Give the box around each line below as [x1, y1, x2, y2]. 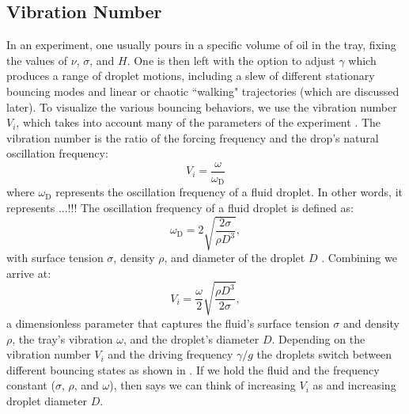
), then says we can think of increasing [109, 377, 296, 393]
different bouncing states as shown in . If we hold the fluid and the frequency [6, 361, 380, 378]
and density [343, 314, 400, 331]
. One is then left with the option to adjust [127, 51, 335, 68]
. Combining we [321, 249, 397, 266]
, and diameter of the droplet [164, 249, 305, 266]
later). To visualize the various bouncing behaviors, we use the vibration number [6, 98, 397, 115]
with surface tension [6, 249, 104, 266]
